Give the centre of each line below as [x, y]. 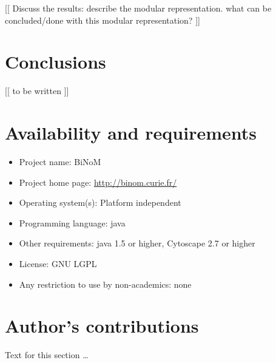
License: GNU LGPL [58, 263]
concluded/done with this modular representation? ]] [103, 20]
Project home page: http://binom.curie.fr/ [98, 182]
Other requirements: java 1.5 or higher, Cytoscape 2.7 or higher [137, 243]
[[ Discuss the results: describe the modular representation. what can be [138, 8]
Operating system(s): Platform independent [100, 202]
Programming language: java [72, 222]
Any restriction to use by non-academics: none [105, 284]
